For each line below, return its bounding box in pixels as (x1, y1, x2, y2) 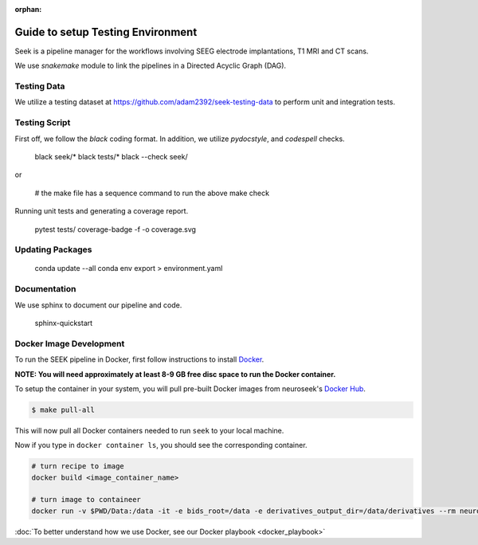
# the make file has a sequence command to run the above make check (34, 188, 270, 198)
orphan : (14, 5, 42, 14)
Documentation (14, 284, 76, 295)
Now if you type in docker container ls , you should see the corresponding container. (14, 441, 308, 450)
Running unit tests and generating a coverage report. (14, 206, 189, 216)
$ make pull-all (31, 405, 96, 414)
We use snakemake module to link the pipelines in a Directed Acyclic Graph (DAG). (14, 61, 287, 71)
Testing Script (14, 117, 71, 128)
